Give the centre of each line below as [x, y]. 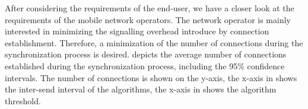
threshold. [23, 100]
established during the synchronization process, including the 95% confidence [145, 65]
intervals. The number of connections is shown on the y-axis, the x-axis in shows [151, 77]
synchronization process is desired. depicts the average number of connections [146, 54]
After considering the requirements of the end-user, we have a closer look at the [150, 8]
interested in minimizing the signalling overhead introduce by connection [137, 31]
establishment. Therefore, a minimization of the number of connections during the [154, 42]
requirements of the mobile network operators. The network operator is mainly [148, 19]
